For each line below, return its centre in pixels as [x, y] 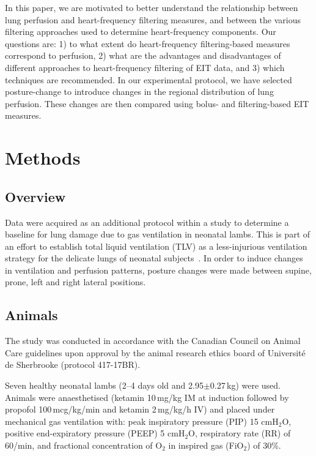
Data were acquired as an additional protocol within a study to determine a [147, 222]
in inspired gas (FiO [206, 445]
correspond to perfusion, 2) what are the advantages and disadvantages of [143, 55]
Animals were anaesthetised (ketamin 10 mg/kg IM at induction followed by [147, 397]
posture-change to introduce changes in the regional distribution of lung [139, 92]
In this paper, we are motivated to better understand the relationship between [152, 7]
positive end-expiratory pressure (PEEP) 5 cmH [95, 433]
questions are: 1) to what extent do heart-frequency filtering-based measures [148, 43]
